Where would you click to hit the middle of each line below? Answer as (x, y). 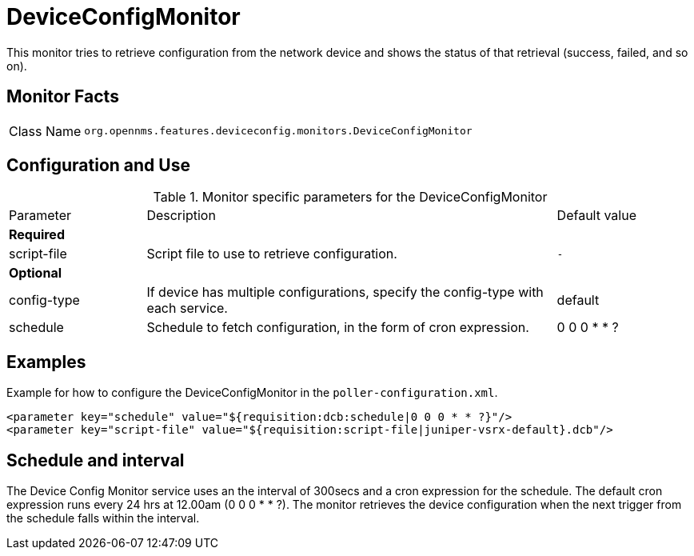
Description (181, 216)
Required (37, 235)
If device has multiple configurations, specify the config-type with (345, 292)
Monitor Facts (63, 97)
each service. (187, 308)
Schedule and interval (96, 460)
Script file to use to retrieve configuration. (272, 254)
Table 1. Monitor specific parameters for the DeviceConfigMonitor (350, 197)
